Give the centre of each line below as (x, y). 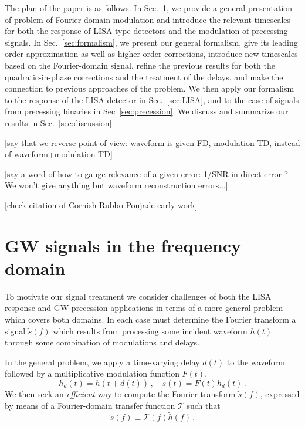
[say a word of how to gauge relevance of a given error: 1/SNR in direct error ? (147, 173)
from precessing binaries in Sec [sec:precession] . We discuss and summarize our (147, 111)
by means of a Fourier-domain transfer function (90, 405)
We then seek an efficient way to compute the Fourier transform (120, 393)
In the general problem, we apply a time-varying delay (102, 362)
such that (204, 405)
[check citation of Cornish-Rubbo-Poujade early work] (101, 204)
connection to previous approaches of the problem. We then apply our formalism (150, 88)
